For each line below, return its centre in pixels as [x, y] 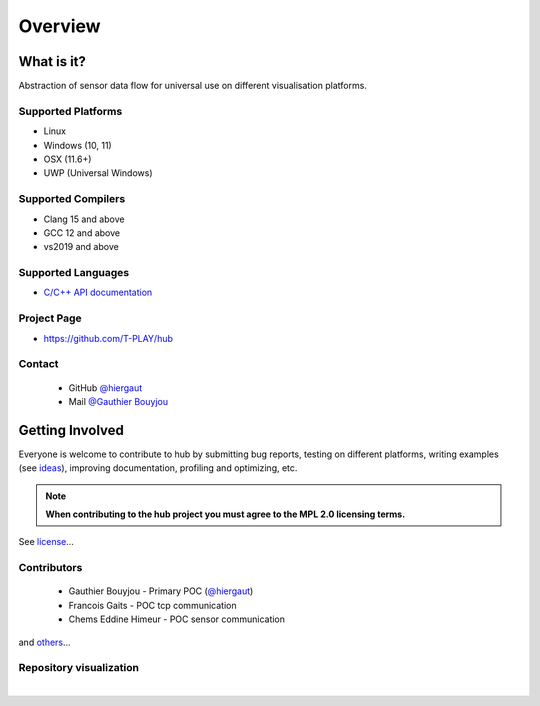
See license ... [46, 542]
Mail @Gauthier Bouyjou [118, 401]
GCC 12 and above [81, 232]
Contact [38, 364]
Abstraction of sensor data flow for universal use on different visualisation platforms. [192, 86]
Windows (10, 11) [77, 145]
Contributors [50, 568]
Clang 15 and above [84, 219]
